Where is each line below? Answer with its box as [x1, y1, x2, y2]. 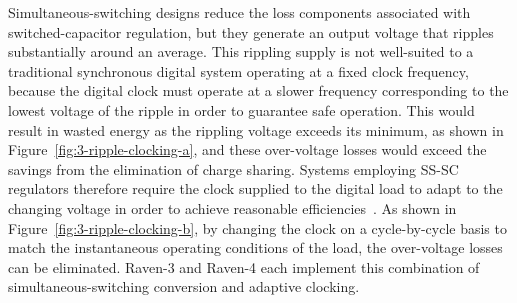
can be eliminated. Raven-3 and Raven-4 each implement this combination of [8, 256, 480, 277]
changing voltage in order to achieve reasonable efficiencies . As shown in [8, 197, 457, 218]
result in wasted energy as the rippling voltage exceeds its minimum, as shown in [8, 119, 504, 140]
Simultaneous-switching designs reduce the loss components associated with [8, 2, 471, 22]
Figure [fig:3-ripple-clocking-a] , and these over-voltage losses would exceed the [8, 139, 487, 160]
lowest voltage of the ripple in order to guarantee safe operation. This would [8, 99, 475, 120]
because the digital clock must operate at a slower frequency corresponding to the [8, 80, 509, 101]
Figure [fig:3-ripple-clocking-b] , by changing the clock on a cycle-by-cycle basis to [8, 217, 507, 238]
